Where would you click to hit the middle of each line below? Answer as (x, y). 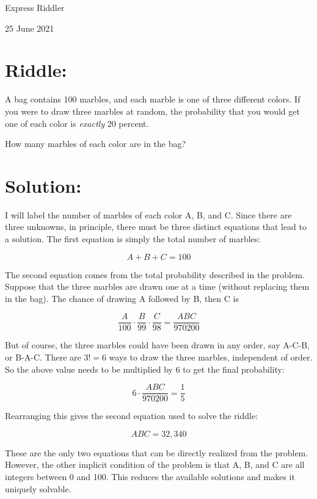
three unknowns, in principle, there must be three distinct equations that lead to (156, 227)
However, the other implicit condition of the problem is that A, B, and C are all (155, 465)
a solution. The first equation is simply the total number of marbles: (133, 239)
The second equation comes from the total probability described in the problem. (155, 274)
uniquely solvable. (38, 488)
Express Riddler (35, 7)
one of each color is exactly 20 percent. (77, 123)
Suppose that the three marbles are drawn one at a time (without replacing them (157, 286)
